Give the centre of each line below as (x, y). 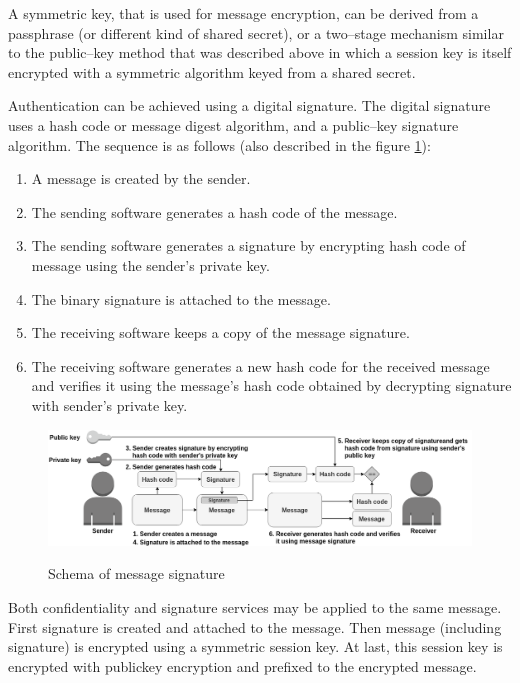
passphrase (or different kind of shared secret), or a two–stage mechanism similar (256, 32)
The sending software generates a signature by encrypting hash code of (248, 245)
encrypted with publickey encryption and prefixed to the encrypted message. (242, 665)
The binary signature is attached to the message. (181, 298)
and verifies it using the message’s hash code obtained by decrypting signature (271, 385)
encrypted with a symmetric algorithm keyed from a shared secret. (212, 71)
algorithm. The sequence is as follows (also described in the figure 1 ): (219, 144)
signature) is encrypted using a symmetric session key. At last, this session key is (255, 646)
